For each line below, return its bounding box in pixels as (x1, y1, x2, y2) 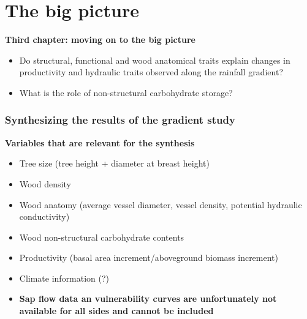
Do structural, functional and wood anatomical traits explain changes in (19, 53, 290, 66)
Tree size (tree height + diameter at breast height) (19, 157, 210, 170)
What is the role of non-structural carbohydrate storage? (19, 86, 233, 99)
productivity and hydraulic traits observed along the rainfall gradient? (19, 66, 283, 78)
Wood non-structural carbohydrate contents (19, 230, 184, 243)
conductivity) (19, 210, 70, 223)
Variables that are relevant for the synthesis (5, 136, 195, 149)
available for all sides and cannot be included (19, 304, 214, 317)
